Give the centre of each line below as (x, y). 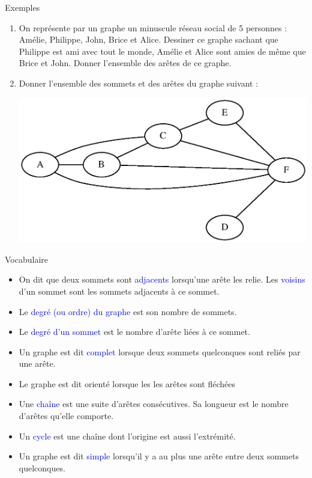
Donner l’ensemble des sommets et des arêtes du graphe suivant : (139, 83)
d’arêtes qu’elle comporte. (66, 416)
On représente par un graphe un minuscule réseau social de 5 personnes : (153, 27)
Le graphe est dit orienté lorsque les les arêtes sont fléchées (127, 383)
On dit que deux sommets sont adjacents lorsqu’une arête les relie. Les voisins (162, 279)
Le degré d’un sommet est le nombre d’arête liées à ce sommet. (134, 332)
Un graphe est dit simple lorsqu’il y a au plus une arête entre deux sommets (159, 456)
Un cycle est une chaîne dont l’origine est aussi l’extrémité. (127, 436)
